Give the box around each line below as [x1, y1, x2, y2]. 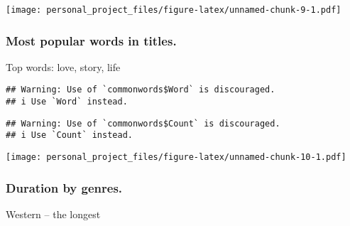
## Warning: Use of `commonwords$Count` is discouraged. [6, 118, 280, 129]
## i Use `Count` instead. [6, 130, 133, 141]
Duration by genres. [6, 178, 123, 196]
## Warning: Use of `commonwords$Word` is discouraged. [6, 85, 275, 95]
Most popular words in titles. [6, 31, 177, 49]
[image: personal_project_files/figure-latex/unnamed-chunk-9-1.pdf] [6, 5, 341, 15]
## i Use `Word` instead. [6, 97, 128, 107]
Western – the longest [6, 206, 101, 221]
